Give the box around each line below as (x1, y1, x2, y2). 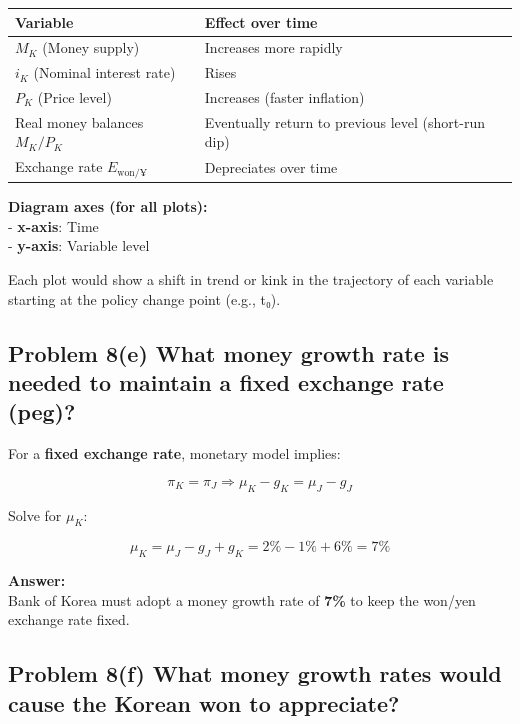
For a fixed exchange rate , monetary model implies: (8, 443, 341, 464)
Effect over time (204, 11, 318, 32)
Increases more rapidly (204, 37, 343, 58)
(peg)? (8, 396, 76, 427)
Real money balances (15, 111, 144, 132)
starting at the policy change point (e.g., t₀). (8, 288, 281, 309)
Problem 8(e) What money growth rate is (8, 337, 450, 368)
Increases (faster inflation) (204, 87, 365, 108)
